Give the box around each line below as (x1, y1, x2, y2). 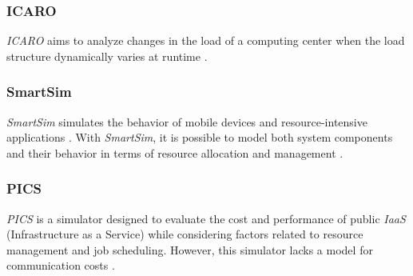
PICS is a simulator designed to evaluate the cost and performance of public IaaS (6, 210, 406, 226)
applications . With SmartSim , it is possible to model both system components (6, 129, 393, 146)
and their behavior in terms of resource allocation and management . (6, 144, 344, 161)
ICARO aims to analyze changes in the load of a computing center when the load (6, 32, 405, 49)
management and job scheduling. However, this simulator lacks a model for (6, 241, 373, 258)
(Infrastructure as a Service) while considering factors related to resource (6, 226, 363, 242)
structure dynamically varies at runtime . (6, 47, 208, 64)
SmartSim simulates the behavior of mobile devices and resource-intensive (6, 113, 367, 130)
